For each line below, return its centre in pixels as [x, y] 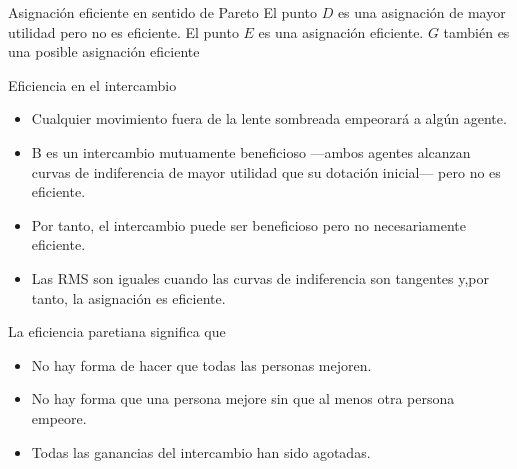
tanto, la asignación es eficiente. [128, 297]
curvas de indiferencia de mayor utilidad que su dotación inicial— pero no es [266, 171]
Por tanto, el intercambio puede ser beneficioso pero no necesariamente [248, 224]
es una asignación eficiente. [341, 31]
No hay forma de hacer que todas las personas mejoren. [201, 364]
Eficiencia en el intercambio [92, 84]
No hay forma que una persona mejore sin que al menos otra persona [243, 398]
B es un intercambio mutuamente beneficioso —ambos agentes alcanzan [251, 151]
